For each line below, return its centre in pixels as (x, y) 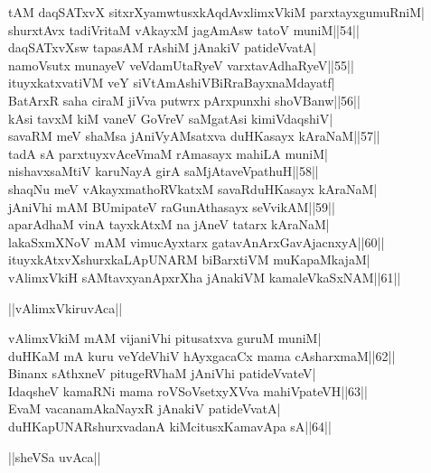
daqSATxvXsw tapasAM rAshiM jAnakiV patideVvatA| (162, 47)
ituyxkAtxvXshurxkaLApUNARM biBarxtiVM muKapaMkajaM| (189, 260)
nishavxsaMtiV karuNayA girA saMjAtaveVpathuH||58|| (164, 171)
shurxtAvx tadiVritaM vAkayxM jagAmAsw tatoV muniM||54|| (184, 29)
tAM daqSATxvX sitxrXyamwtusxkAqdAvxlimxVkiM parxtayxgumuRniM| (216, 12)
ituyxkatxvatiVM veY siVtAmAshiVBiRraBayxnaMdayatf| (172, 83)
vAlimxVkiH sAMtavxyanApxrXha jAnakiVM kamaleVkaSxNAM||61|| (205, 277)
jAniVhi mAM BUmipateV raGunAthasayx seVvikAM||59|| (172, 206)
